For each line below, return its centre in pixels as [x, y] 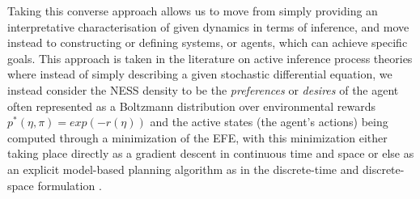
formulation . [70, 185]
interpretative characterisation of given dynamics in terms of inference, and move [208, 26]
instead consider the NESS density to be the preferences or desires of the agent [203, 89]
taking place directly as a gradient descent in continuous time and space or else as [211, 153]
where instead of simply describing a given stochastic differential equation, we [200, 74]
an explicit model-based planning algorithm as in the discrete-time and [183, 169]
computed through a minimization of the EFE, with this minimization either [197, 137]
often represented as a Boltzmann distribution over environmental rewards [191, 106]
